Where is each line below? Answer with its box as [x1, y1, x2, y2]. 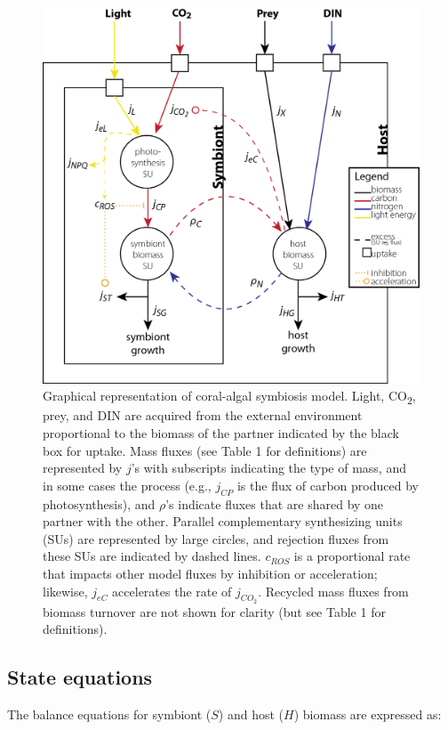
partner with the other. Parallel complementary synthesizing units [43, 512, 403, 531]
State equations [7, 663, 153, 691]
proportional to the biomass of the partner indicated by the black [43, 424, 399, 442]
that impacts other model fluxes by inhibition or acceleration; [43, 564, 378, 583]
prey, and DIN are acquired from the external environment [43, 406, 363, 425]
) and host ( [218, 705, 284, 724]
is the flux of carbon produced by [236, 475, 419, 494]
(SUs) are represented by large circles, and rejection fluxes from [43, 529, 389, 547]
